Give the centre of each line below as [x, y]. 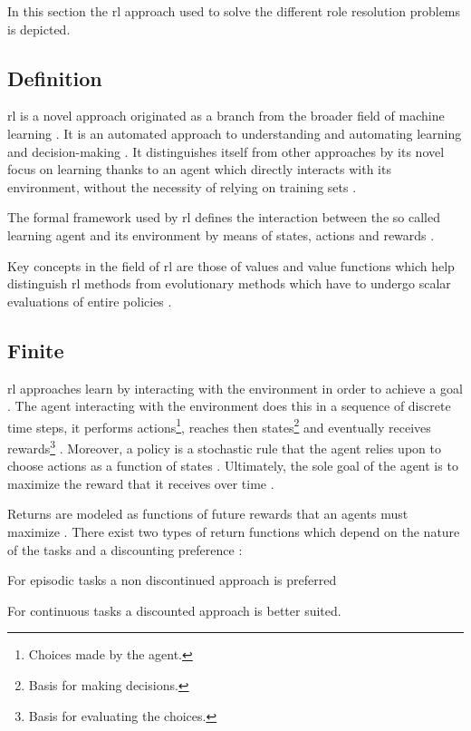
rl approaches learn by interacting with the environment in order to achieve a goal [235, 388]
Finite [36, 350]
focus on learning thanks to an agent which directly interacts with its [199, 169]
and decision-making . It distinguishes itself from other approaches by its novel [226, 151]
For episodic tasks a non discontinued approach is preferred [172, 580]
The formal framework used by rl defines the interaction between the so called [224, 217]
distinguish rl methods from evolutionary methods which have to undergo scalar [229, 283]
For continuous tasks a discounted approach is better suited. [174, 610]
